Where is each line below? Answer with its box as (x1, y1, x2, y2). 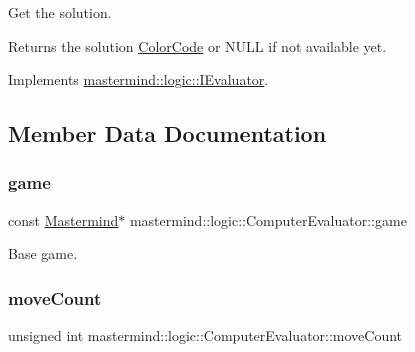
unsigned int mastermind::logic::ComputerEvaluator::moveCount (8, 325, 403, 346)
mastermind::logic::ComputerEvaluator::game (129, 209, 407, 230)
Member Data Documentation (8, 118, 327, 149)
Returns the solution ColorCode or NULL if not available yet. (8, 35, 387, 56)
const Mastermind (8, 209, 119, 230)
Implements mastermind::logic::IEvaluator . (8, 69, 269, 90)
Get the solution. (8, 2, 112, 22)
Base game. (8, 243, 78, 264)
